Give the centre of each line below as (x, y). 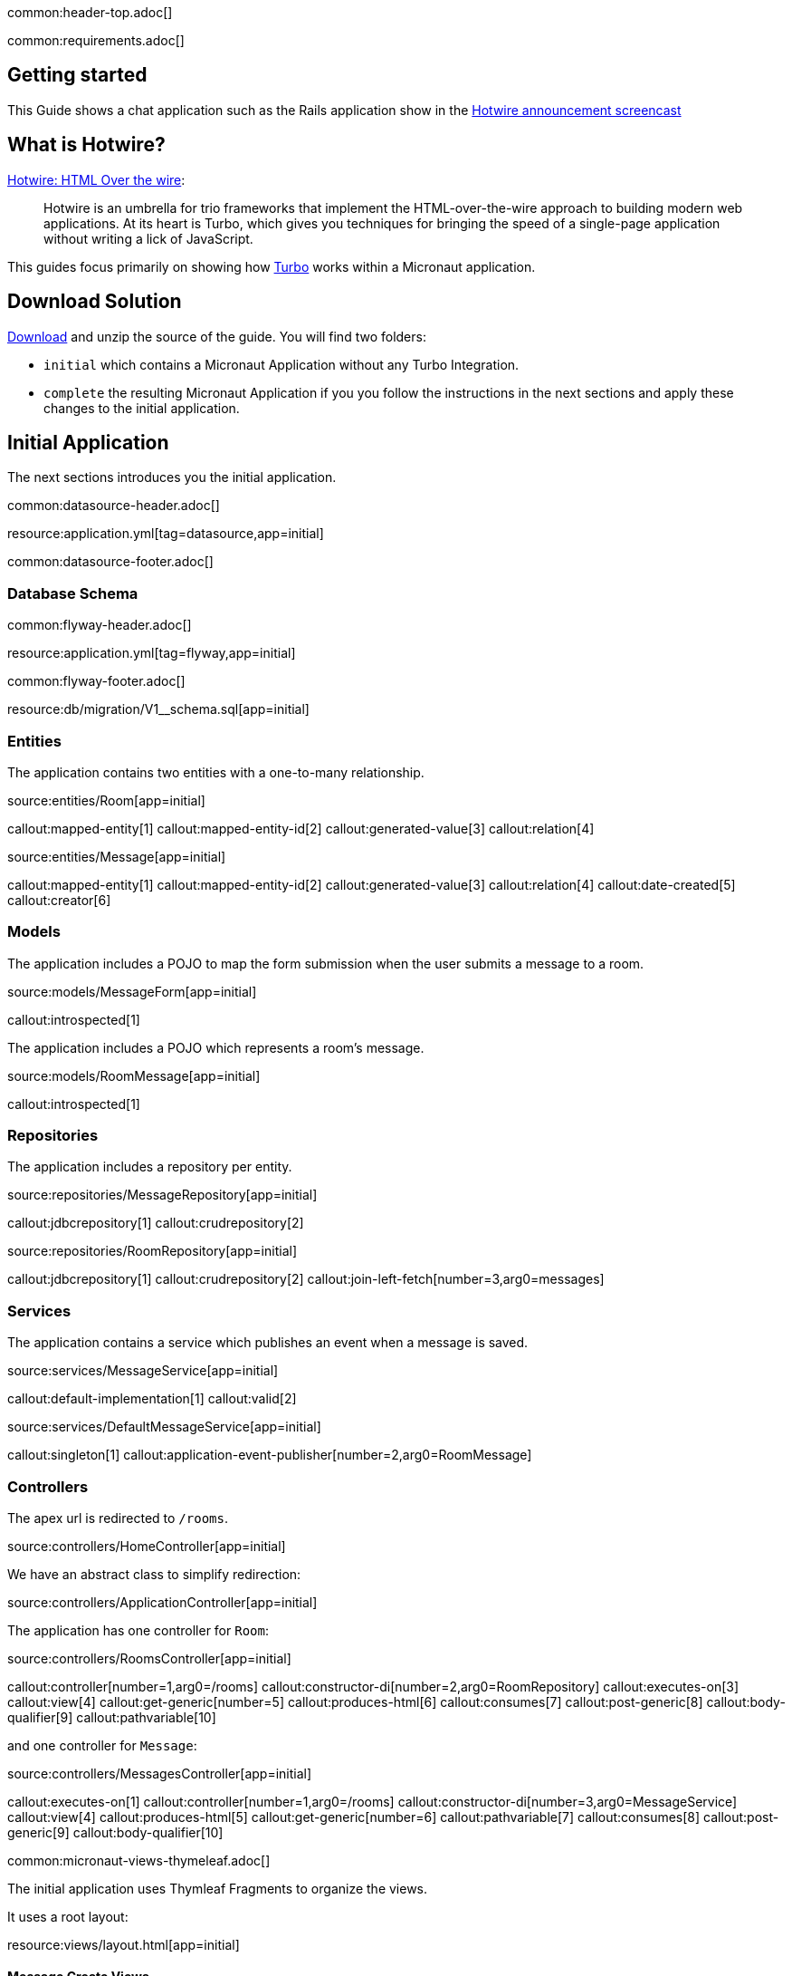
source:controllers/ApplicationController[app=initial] (162, 1602)
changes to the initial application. (142, 408)
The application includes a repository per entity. (150, 1167)
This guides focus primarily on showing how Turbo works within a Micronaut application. (272, 266)
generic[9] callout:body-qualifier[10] (115, 1832)
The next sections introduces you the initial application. (172, 477)
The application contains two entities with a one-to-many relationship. (216, 772)
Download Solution (95, 302)
